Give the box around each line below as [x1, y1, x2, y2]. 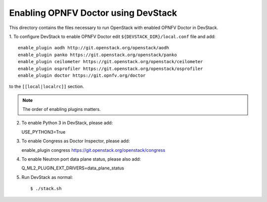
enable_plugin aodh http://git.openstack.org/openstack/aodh [18, 45, 169, 51]
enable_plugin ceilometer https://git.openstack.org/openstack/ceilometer [18, 59, 203, 65]
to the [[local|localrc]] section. [9, 84, 84, 90]
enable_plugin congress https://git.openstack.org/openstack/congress [21, 147, 166, 153]
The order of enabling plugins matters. [22, 106, 101, 112]
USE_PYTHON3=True [21, 129, 66, 135]
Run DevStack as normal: [21, 174, 73, 180]
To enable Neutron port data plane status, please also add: [21, 156, 141, 162]
